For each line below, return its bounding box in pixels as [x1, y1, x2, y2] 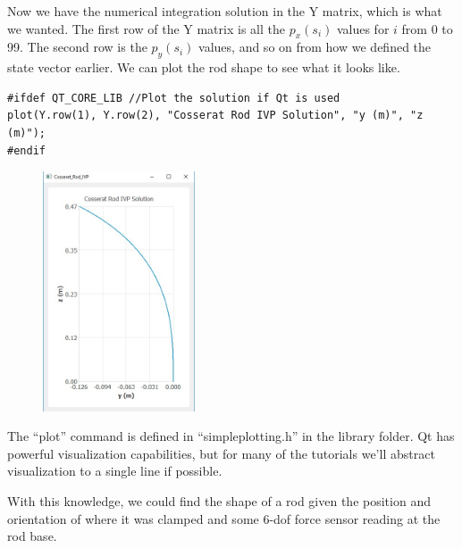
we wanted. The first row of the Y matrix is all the [7, 19, 285, 37]
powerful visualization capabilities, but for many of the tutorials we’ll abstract [7, 444, 435, 462]
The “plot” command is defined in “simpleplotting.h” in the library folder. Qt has [7, 427, 455, 445]
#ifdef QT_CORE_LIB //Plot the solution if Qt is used [7, 91, 340, 104]
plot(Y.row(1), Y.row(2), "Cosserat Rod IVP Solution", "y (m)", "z [7, 109, 424, 122]
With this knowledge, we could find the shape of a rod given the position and [7, 492, 431, 511]
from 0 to [401, 19, 453, 37]
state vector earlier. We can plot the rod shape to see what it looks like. [7, 58, 400, 77]
